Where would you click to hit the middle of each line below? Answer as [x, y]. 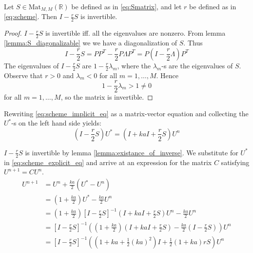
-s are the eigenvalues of [197, 65]
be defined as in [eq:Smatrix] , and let [126, 6]
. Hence [167, 75]
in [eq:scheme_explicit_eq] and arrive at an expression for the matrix [108, 162]
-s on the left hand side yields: [56, 123]
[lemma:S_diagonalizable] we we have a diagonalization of [91, 43]
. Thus [193, 43]
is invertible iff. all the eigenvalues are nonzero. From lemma [136, 33]
